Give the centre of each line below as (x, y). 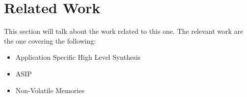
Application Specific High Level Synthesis (78, 57)
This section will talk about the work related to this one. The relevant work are (124, 31)
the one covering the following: (50, 40)
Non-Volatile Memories (50, 90)
